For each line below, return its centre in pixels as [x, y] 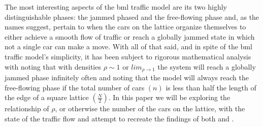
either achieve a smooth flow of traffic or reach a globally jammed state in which [130, 36]
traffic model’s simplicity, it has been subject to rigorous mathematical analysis [128, 56]
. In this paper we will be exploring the [169, 97]
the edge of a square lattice [47, 97]
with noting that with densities [53, 66]
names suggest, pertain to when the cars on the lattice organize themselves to [125, 27]
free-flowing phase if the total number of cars [75, 87]
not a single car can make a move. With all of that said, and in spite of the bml [128, 46]
